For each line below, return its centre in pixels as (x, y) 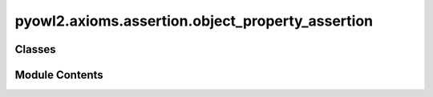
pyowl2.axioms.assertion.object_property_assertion (194, 21)
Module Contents (59, 75)
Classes (35, 49)
